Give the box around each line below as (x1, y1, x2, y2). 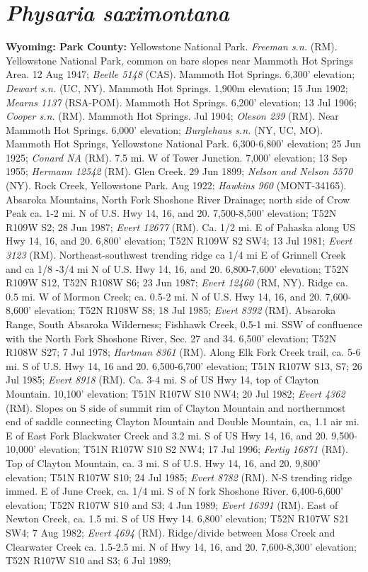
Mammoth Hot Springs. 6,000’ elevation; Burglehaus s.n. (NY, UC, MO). (6, 122, 323, 137)
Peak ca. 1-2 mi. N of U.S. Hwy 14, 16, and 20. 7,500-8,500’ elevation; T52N (6, 206, 337, 220)
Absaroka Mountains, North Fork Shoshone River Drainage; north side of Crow (6, 191, 350, 206)
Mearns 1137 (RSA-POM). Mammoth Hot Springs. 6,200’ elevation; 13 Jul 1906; (6, 94, 357, 109)
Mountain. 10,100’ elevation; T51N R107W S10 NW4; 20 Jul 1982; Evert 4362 (6, 386, 345, 400)
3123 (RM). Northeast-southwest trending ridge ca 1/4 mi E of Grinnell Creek (6, 247, 346, 262)
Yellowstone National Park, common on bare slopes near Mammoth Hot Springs (6, 52, 354, 67)
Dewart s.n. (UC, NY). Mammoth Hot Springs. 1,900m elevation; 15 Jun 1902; (6, 80, 348, 95)
